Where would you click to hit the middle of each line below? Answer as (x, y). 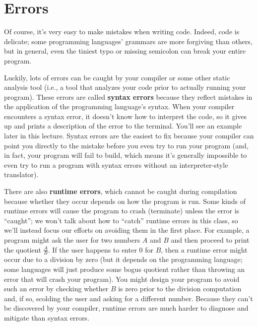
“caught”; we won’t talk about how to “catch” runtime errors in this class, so (121, 220)
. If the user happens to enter (92, 249)
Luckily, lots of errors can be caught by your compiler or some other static (117, 77)
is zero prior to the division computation (180, 289)
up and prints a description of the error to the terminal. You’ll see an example (123, 126)
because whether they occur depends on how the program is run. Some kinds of (125, 201)
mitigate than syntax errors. (47, 317)
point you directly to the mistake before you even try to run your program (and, (126, 145)
